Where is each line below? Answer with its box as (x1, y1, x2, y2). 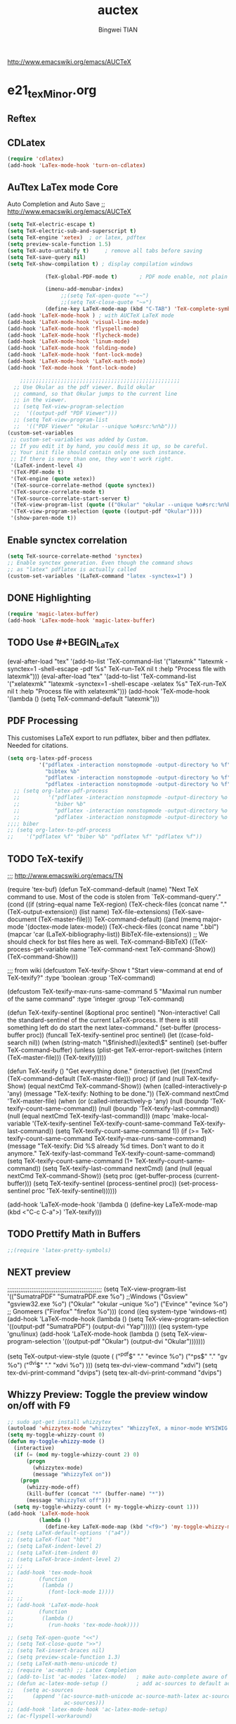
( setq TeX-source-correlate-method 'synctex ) (7, 552, 143, 560)
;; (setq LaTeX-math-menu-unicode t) (7, 1661, 118, 1668)
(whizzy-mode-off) (25, 1484, 80, 1491)
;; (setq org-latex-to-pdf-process (7, 827, 112, 834)
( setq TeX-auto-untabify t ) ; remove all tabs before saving (7, 247, 202, 254)
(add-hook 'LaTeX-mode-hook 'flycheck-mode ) (7, 332, 140, 339)
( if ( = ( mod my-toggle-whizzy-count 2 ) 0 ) (13, 1451, 140, 1458)
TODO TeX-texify (7, 853, 84, 865)
